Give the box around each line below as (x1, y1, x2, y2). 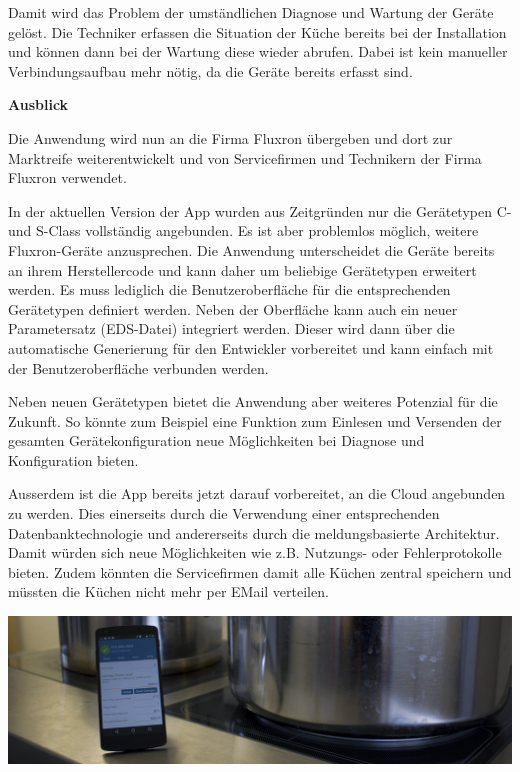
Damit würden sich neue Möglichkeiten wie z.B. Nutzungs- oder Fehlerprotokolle (8, 542, 502, 563)
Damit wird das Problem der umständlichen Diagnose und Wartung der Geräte (8, 2, 494, 22)
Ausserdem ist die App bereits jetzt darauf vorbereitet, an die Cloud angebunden (8, 483, 506, 504)
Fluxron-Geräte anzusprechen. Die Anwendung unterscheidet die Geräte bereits (8, 239, 495, 260)
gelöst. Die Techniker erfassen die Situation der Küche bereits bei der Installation (8, 21, 507, 42)
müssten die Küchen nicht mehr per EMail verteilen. (8, 581, 329, 602)
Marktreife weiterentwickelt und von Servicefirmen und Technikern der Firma (8, 147, 482, 168)
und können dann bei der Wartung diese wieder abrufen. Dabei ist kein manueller (8, 41, 508, 62)
